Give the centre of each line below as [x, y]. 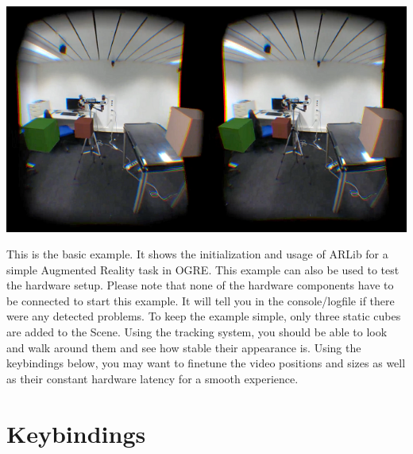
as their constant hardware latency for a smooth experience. [152, 378]
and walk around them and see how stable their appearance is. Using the [184, 347]
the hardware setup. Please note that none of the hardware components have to [200, 285]
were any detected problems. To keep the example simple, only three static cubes [204, 316]
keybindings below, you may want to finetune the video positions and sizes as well [206, 363]
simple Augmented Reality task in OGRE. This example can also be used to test [203, 269]
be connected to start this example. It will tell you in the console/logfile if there [201, 300]
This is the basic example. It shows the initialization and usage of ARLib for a [197, 254]
